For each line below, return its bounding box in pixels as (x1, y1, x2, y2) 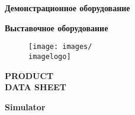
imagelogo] (28, 52, 71, 61)
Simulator (5, 100, 46, 113)
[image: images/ (28, 42, 92, 51)
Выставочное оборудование (5, 21, 108, 34)
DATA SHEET (5, 81, 67, 93)
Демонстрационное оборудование (5, 2, 130, 14)
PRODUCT (5, 69, 54, 81)
